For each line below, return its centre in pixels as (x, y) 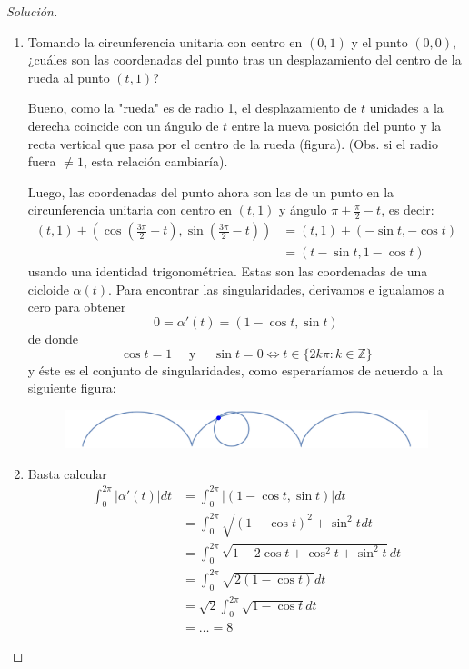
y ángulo (303, 210)
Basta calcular (67, 473)
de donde (53, 339)
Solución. (32, 11)
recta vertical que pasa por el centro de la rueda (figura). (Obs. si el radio (233, 143)
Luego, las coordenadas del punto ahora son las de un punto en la (211, 191)
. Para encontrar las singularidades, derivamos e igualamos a (276, 289)
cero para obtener (77, 307)
